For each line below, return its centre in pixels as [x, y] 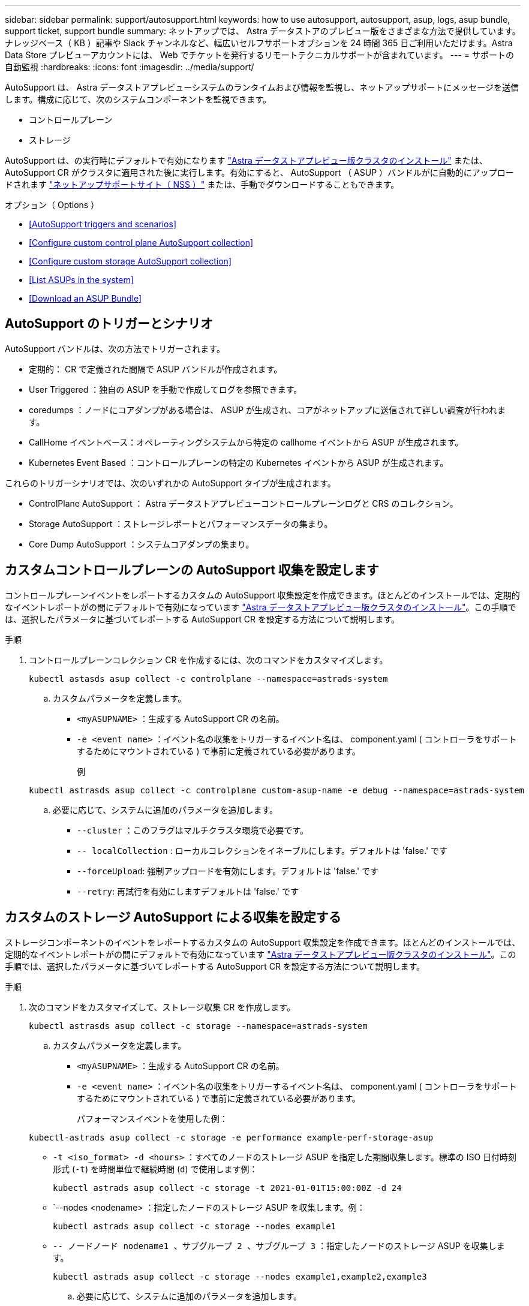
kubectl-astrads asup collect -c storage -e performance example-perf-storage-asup [231, 1137]
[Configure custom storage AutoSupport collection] [130, 261]
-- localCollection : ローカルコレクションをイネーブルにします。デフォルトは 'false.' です [262, 850]
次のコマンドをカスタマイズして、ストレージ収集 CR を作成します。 [162, 1007]
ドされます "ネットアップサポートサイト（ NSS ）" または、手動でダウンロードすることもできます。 [202, 184]
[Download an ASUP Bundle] [85, 298]
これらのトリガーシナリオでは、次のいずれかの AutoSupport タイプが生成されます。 [170, 483]
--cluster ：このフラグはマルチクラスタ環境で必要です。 [193, 830]
